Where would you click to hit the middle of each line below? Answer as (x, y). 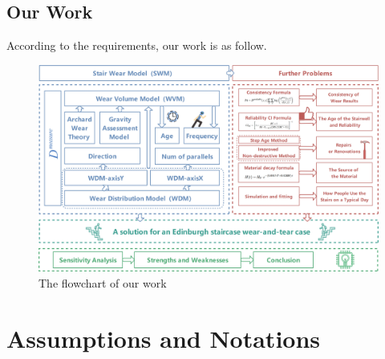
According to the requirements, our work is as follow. (137, 45)
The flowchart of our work (103, 282)
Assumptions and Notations (164, 338)
